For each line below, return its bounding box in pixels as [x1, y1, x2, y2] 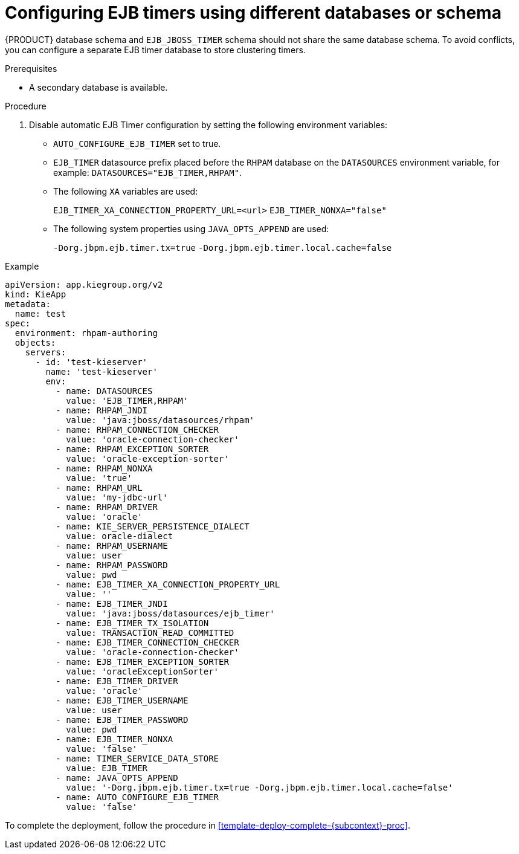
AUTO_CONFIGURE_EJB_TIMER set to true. [53, 138, 221, 149]
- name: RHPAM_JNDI [56, 405, 148, 415]
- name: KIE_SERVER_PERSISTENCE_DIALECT [56, 521, 250, 531]
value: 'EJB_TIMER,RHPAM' [66, 395, 189, 406]
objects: [15, 337, 56, 348]
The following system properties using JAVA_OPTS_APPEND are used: [53, 223, 329, 234]
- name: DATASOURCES [56, 386, 153, 396]
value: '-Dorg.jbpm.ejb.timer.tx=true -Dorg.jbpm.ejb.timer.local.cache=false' [66, 782, 453, 792]
